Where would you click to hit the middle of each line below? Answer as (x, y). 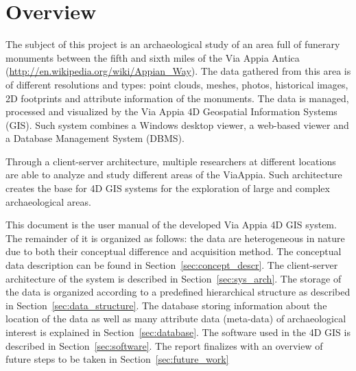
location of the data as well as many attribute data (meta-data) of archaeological (176, 319)
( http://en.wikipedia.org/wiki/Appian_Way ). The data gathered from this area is (178, 71)
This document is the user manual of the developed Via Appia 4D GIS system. (171, 225)
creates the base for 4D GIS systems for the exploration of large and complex (168, 188)
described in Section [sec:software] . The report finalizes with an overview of (164, 345)
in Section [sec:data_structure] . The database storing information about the (166, 305)
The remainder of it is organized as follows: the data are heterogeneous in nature (175, 238)
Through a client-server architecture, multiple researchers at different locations (171, 161)
